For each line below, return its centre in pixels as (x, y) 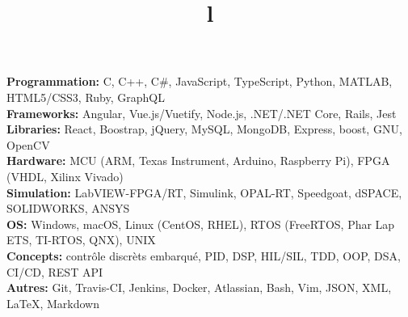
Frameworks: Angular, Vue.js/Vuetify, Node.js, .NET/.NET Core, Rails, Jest (202, 113)
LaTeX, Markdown (53, 303)
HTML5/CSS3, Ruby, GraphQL (86, 97)
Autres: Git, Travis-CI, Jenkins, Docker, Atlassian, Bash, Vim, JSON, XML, (199, 287)
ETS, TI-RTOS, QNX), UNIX (81, 240)
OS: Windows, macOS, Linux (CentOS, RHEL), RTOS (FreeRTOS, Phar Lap (201, 224)
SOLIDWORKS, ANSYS (68, 208)
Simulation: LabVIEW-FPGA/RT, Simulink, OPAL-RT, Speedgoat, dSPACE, (204, 192)
